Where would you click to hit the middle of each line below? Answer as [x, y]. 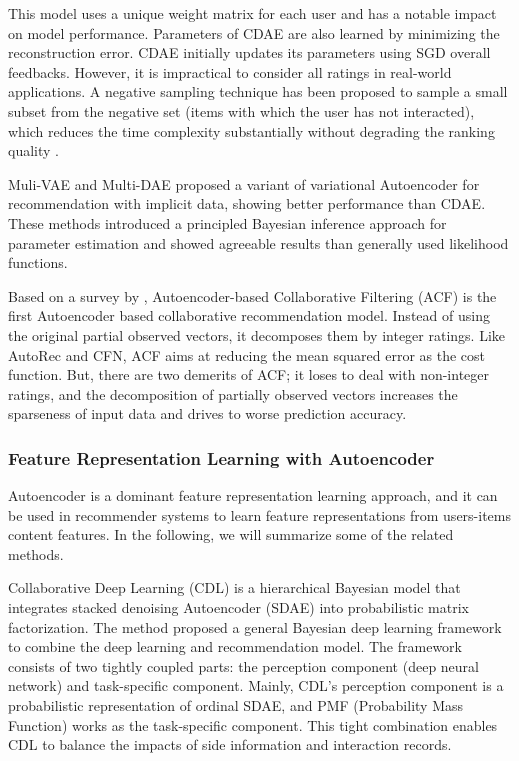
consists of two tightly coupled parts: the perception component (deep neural [243, 665]
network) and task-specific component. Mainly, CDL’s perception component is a [256, 685]
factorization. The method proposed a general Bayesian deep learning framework [255, 626]
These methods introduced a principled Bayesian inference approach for [227, 222]
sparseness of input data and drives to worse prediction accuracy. [207, 413]
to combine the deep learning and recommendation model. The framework [235, 646]
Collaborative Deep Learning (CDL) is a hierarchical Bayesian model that [234, 587]
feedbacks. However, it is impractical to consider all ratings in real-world [230, 71]
